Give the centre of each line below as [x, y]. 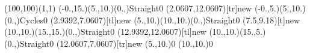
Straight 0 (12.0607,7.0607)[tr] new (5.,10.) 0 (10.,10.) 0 [116, 43]
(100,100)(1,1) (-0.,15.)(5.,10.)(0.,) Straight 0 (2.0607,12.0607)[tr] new [128, 8]
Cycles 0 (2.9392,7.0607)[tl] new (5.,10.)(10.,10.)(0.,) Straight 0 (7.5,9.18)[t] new [160, 19]
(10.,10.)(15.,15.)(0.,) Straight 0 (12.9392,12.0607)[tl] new [105, 31]
